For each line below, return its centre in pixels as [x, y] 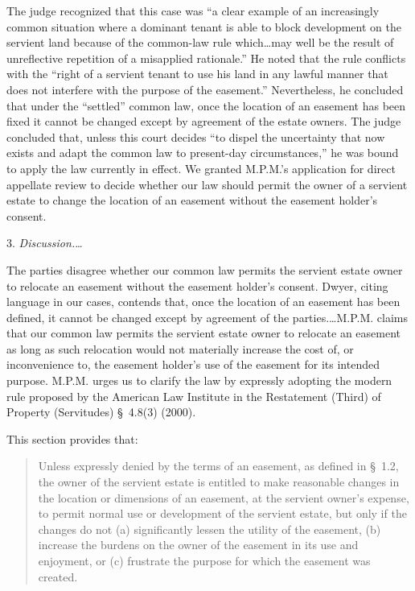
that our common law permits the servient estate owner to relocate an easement [204, 333]
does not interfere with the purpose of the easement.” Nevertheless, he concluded [205, 89]
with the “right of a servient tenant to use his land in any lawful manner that [197, 74]
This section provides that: [72, 438]
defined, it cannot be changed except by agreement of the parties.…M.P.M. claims [207, 317]
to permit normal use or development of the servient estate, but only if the [222, 513]
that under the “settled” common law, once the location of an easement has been [206, 105]
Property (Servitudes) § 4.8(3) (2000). [101, 412]
